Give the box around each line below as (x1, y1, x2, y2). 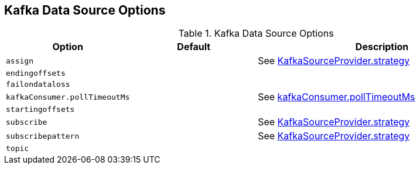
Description (355, 41, 409, 53)
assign (6, 56, 33, 65)
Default (177, 41, 211, 53)
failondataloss (6, 80, 70, 89)
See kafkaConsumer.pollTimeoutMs (258, 91, 415, 103)
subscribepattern (6, 131, 80, 140)
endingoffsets (6, 69, 66, 78)
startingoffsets (6, 105, 75, 114)
